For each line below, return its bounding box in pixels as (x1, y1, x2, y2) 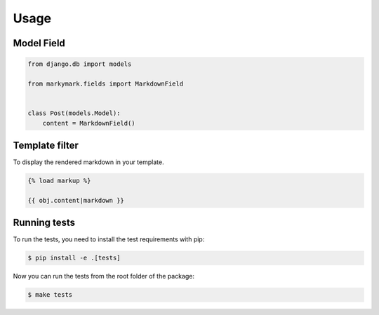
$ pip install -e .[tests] (27, 254, 121, 262)
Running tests (13, 217, 76, 229)
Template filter (13, 139, 79, 151)
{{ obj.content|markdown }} (27, 196, 124, 204)
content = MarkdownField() (42, 119, 136, 127)
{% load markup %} (27, 176, 91, 185)
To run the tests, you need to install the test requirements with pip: (13, 235, 205, 243)
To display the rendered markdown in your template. (13, 158, 164, 166)
